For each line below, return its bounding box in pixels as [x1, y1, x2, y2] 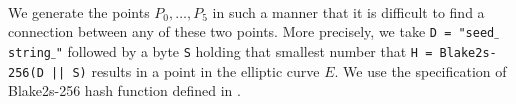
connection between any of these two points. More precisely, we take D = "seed [8, 21, 495, 42]
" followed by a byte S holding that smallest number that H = [55, 40, 433, 61]
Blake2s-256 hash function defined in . [8, 80, 241, 101]
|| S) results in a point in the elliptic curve [50, 60, 320, 81]
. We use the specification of [334, 60, 507, 81]
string [8, 45, 51, 60]
